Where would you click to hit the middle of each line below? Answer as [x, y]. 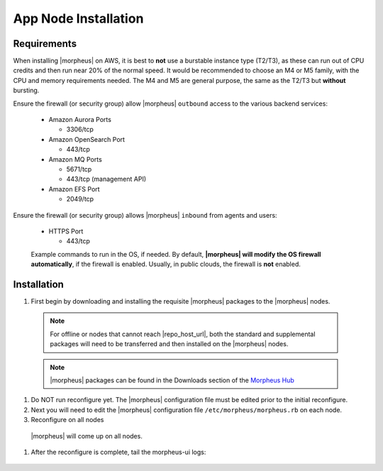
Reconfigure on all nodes [67, 420]
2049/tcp [80, 199]
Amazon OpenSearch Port [87, 139]
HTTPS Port [66, 231]
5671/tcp [79, 169]
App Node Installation [78, 18]
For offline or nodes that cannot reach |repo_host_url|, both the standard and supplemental [183, 334]
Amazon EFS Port [74, 189]
